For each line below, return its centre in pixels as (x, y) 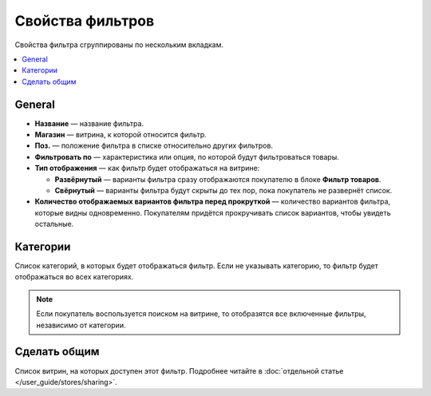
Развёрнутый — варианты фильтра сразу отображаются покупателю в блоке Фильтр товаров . (218, 179)
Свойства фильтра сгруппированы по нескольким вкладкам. (119, 45)
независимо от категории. (81, 325)
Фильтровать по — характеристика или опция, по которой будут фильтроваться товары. (187, 156)
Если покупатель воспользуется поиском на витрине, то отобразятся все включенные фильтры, (201, 314)
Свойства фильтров (85, 21)
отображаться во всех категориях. (74, 277)
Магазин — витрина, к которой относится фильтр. (121, 135)
